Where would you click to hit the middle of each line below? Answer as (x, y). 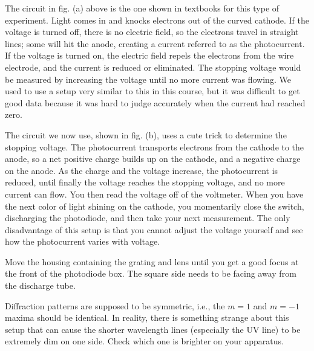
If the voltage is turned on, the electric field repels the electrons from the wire (149, 55)
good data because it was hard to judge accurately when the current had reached (155, 102)
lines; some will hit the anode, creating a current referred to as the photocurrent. (155, 43)
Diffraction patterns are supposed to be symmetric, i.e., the (115, 305)
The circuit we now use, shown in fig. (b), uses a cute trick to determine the (146, 134)
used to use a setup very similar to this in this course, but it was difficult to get (152, 91)
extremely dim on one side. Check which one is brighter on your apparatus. (144, 341)
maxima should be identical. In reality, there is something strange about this (147, 317)
